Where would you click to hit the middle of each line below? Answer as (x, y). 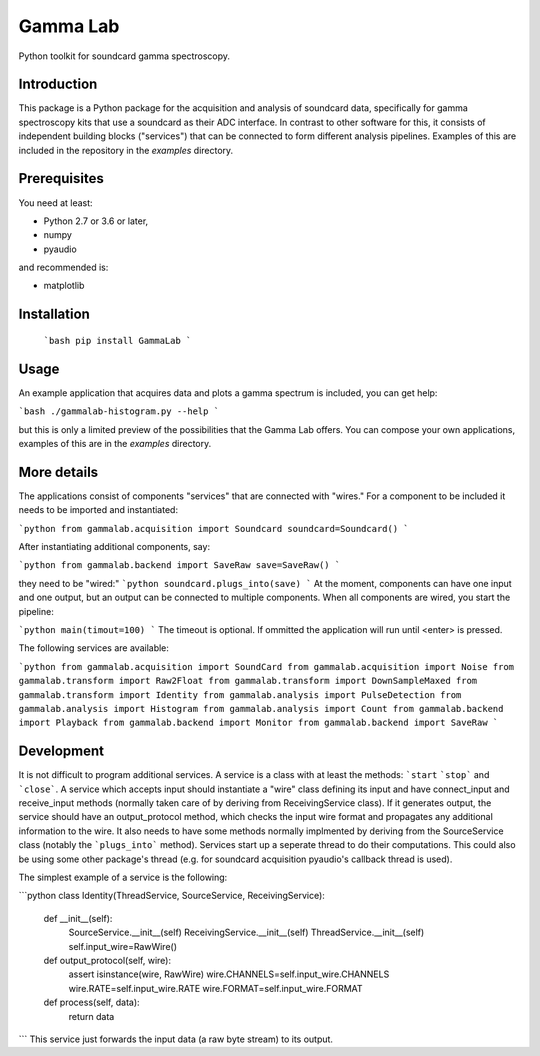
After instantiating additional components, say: (114, 547)
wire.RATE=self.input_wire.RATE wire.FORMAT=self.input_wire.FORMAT (216, 988)
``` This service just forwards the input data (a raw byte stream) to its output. (176, 1039)
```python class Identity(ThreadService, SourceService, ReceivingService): (171, 896)
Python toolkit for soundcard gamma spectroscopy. (124, 56)
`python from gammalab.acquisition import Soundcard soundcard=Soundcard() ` (213, 528)
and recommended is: (63, 267)
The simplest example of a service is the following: (123, 877)
